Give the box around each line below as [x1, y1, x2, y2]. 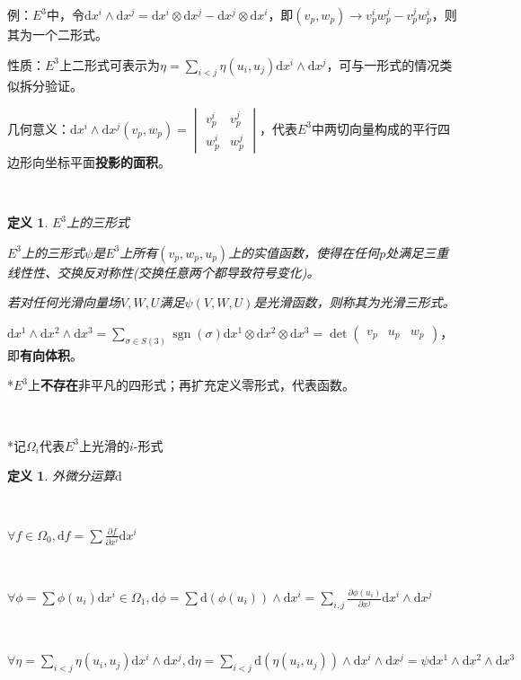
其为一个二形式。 [7, 25, 108, 43]
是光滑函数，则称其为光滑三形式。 [253, 293, 455, 312]
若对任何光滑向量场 [7, 293, 120, 312]
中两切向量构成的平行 [312, 119, 437, 137]
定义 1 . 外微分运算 [7, 466, 115, 485]
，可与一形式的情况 [326, 55, 440, 74]
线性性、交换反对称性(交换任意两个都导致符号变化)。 [7, 262, 320, 281]
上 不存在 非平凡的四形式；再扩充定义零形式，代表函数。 [28, 375, 356, 394]
